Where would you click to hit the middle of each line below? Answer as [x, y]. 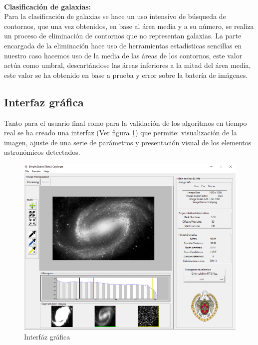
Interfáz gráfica [47, 336]
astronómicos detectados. [42, 152]
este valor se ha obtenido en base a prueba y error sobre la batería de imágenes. [126, 75]
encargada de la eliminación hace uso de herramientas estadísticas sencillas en [123, 45]
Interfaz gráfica [44, 102]
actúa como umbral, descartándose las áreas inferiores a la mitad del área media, [128, 65]
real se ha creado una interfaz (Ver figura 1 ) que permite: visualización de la [121, 133]
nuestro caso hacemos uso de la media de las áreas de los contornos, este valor [123, 55]
